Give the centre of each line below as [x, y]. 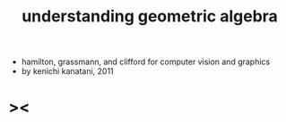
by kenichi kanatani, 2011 [67, 71]
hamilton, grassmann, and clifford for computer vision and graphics [146, 62]
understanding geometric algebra [150, 16]
